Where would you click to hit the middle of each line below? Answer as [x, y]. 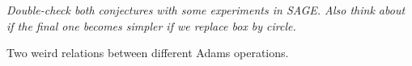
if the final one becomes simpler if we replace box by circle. [151, 25]
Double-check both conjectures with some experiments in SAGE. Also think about [206, 10]
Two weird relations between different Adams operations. [148, 53]
